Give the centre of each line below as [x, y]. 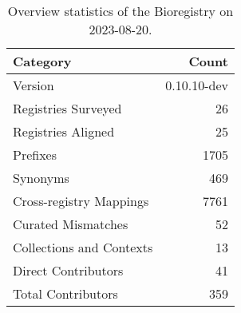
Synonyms [41, 178]
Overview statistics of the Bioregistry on [120, 11]
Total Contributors [65, 293]
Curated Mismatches [71, 224]
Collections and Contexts [83, 247]
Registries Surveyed [67, 108]
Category [42, 61]
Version [34, 85]
